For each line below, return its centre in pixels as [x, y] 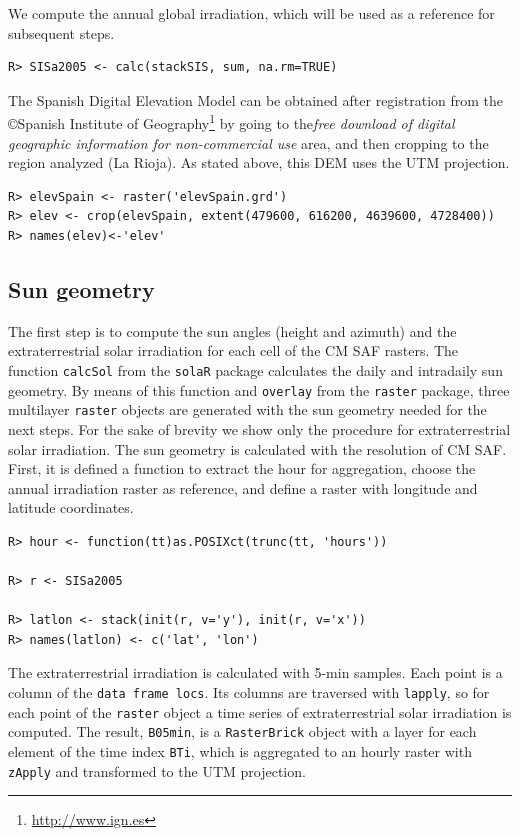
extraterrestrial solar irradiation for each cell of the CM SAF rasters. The [233, 350]
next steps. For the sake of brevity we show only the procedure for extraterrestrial [259, 428]
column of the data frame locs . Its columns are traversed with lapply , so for [249, 692]
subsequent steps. [61, 32]
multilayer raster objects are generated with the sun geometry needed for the [247, 409]
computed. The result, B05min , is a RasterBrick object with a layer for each [242, 731]
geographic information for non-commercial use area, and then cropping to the [248, 142]
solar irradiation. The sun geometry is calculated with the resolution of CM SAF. [257, 448]
